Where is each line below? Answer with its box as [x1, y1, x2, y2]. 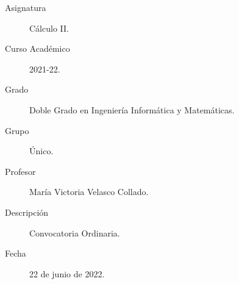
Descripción [5, 205, 49, 218]
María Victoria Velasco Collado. [29, 185, 149, 198]
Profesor [5, 165, 36, 177]
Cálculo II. [29, 21, 69, 34]
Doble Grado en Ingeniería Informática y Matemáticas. [29, 103, 235, 116]
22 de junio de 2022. [29, 267, 105, 280]
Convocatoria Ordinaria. [29, 226, 120, 239]
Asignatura [5, 1, 46, 13]
